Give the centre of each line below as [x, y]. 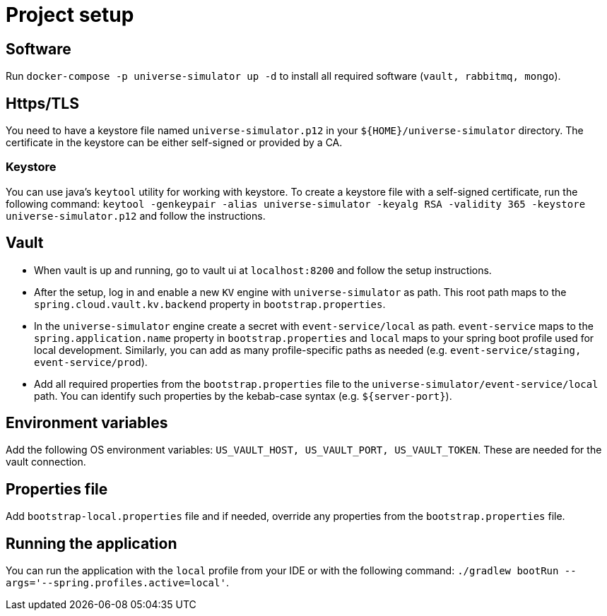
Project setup [70, 15]
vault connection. [46, 462]
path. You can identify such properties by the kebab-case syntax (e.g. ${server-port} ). [243, 396]
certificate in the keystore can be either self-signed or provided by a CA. [174, 143]
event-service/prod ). [91, 362]
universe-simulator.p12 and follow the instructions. [136, 215]
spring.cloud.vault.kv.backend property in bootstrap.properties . [210, 304]
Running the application [92, 543]
